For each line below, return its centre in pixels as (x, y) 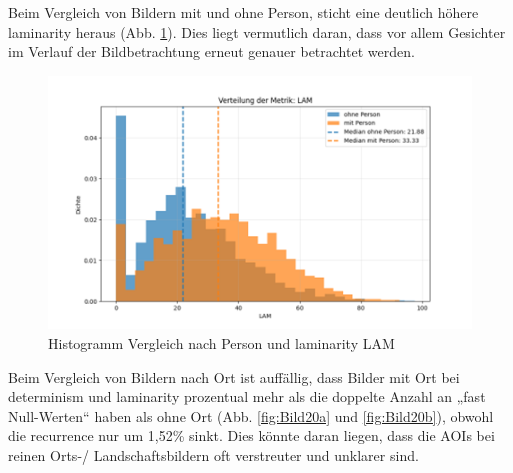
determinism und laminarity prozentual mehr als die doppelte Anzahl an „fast (247, 396)
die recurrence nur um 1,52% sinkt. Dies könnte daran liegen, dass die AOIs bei (251, 435)
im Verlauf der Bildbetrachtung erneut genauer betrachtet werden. (211, 51)
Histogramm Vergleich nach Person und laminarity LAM (221, 343)
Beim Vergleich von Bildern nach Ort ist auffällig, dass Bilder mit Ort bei (234, 376)
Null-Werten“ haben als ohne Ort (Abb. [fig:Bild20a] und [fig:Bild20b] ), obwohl (251, 415)
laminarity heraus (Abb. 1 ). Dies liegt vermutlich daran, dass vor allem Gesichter (257, 31)
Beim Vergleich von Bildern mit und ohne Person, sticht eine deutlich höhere (243, 12)
